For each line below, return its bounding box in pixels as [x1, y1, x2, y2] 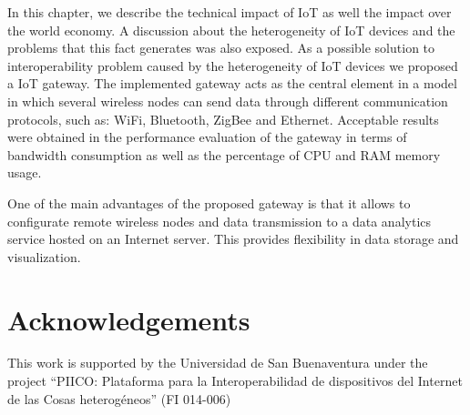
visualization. [7, 247, 81, 266]
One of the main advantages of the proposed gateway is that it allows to [7, 193, 411, 212]
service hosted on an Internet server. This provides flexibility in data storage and [7, 229, 459, 248]
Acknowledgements [7, 300, 250, 338]
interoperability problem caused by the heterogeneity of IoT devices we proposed [7, 56, 458, 75]
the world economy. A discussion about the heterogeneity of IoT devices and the [7, 20, 455, 39]
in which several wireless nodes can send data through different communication [7, 91, 448, 110]
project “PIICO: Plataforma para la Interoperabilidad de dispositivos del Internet [7, 371, 463, 390]
